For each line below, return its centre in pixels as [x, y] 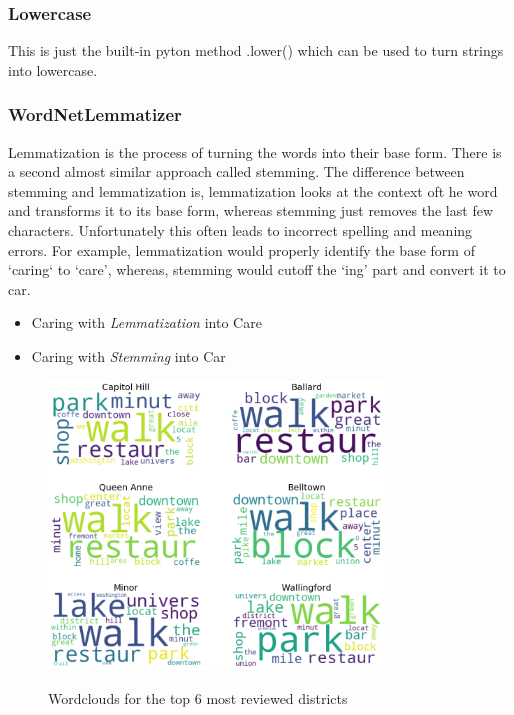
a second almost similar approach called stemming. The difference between [236, 171]
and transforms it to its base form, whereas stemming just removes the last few [250, 210]
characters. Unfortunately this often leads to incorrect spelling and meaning [240, 230]
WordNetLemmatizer [95, 114]
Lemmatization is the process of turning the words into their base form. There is [255, 151]
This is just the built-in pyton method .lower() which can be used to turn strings [256, 50]
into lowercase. [53, 69]
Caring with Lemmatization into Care [146, 322]
